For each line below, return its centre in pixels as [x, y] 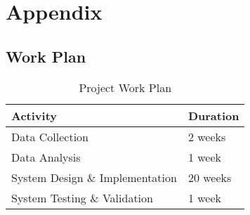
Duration [213, 115]
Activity [34, 115]
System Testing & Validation [82, 197]
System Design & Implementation [94, 177]
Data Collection [50, 136]
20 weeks [210, 177]
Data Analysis [46, 157]
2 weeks [207, 136]
